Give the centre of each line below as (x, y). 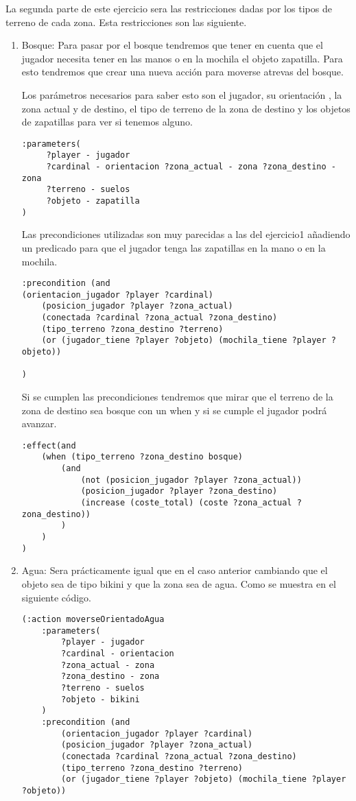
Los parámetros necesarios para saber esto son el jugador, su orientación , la (182, 94)
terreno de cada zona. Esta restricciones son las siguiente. (126, 22)
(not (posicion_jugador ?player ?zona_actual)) (191, 480)
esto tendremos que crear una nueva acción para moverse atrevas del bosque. (182, 72)
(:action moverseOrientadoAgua (93, 620)
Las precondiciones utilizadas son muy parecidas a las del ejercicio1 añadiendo (186, 234)
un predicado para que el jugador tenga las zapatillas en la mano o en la (174, 247)
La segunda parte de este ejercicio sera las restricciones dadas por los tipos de (169, 8)
